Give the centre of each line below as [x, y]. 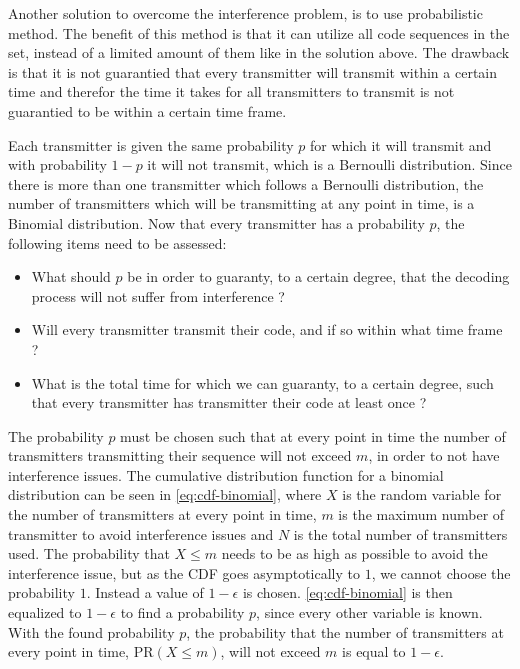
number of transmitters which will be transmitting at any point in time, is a [241, 203]
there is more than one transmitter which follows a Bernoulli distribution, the [246, 183]
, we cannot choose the [441, 572]
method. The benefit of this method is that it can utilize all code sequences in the [259, 32]
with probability [57, 164]
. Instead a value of [145, 592]
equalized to [45, 612]
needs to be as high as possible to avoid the [354, 553]
